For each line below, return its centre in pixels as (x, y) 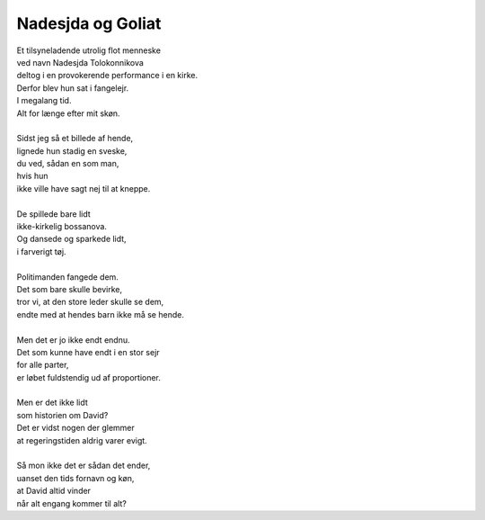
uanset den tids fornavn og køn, (75, 478)
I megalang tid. (44, 101)
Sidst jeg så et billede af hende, (75, 139)
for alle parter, (43, 365)
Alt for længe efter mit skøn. (68, 113)
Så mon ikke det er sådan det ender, (84, 466)
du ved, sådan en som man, (68, 164)
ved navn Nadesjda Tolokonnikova (80, 62)
